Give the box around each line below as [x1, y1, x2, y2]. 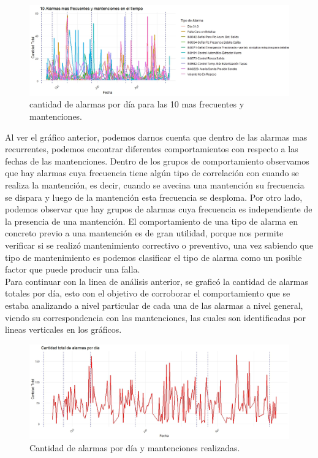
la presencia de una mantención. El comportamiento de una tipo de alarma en [5, 214, 298, 227]
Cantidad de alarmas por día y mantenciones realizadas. [29, 441, 240, 454]
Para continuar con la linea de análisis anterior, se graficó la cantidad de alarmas [5, 274, 309, 287]
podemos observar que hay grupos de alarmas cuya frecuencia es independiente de [5, 203, 312, 215]
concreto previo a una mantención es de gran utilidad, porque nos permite [5, 227, 284, 239]
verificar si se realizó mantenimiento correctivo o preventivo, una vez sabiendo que [5, 238, 313, 251]
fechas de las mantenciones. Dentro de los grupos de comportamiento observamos [5, 154, 309, 167]
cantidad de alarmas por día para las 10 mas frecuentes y [29, 98, 244, 111]
